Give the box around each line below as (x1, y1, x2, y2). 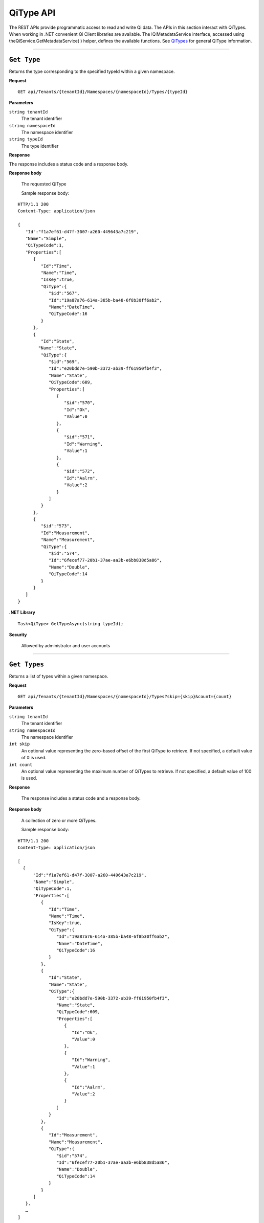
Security (9, 632, 27, 637)
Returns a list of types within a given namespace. (9, 673, 109, 679)
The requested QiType (21, 181, 66, 187)
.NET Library (9, 610, 36, 615)
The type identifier (21, 143, 59, 149)
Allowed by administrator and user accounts (21, 643, 110, 649)
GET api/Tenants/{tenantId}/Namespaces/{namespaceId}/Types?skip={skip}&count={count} (18, 694, 232, 699)
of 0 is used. (21, 755, 46, 761)
